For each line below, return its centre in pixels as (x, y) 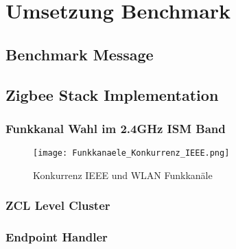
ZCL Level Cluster (58, 205)
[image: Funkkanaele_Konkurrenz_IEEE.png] (131, 153)
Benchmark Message (80, 54)
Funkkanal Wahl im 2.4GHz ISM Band (116, 128)
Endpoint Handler (57, 237)
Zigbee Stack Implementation (112, 94)
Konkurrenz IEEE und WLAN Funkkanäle (123, 175)
